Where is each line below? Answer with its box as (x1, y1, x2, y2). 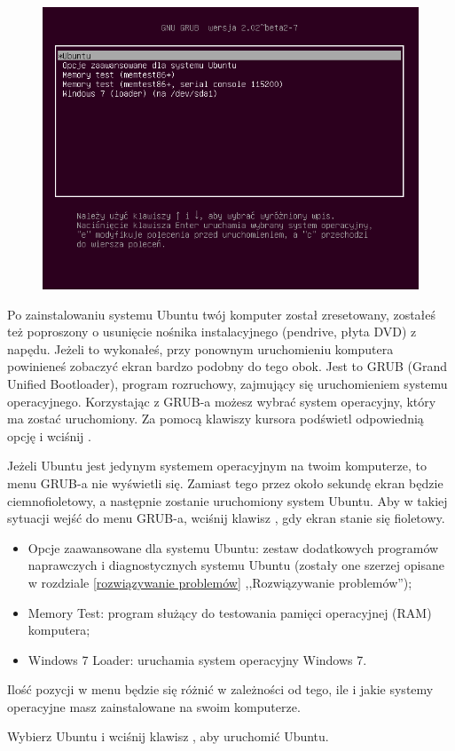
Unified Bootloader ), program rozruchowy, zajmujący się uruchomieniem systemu (7, 374, 448, 392)
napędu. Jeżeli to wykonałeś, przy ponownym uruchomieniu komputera (7, 339, 394, 358)
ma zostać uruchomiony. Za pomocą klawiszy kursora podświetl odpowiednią (7, 409, 424, 428)
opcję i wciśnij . (7, 426, 91, 445)
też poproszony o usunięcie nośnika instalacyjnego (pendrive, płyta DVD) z (7, 322, 417, 341)
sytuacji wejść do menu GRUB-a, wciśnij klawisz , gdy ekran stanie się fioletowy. (7, 509, 445, 527)
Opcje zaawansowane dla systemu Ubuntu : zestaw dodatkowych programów (27, 538, 439, 557)
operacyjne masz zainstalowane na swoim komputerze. (7, 697, 301, 715)
